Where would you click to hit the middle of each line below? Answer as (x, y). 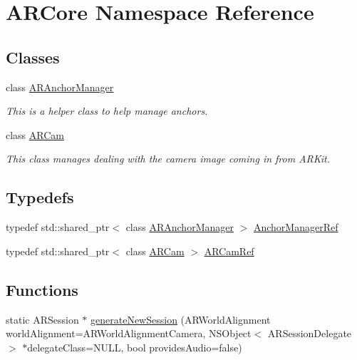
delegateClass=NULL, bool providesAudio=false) (135, 347)
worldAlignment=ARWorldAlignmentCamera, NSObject (129, 333)
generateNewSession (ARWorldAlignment (181, 319)
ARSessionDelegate (310, 333)
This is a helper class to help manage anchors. (107, 111)
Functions (42, 289)
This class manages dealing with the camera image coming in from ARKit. (168, 159)
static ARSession (42, 319)
